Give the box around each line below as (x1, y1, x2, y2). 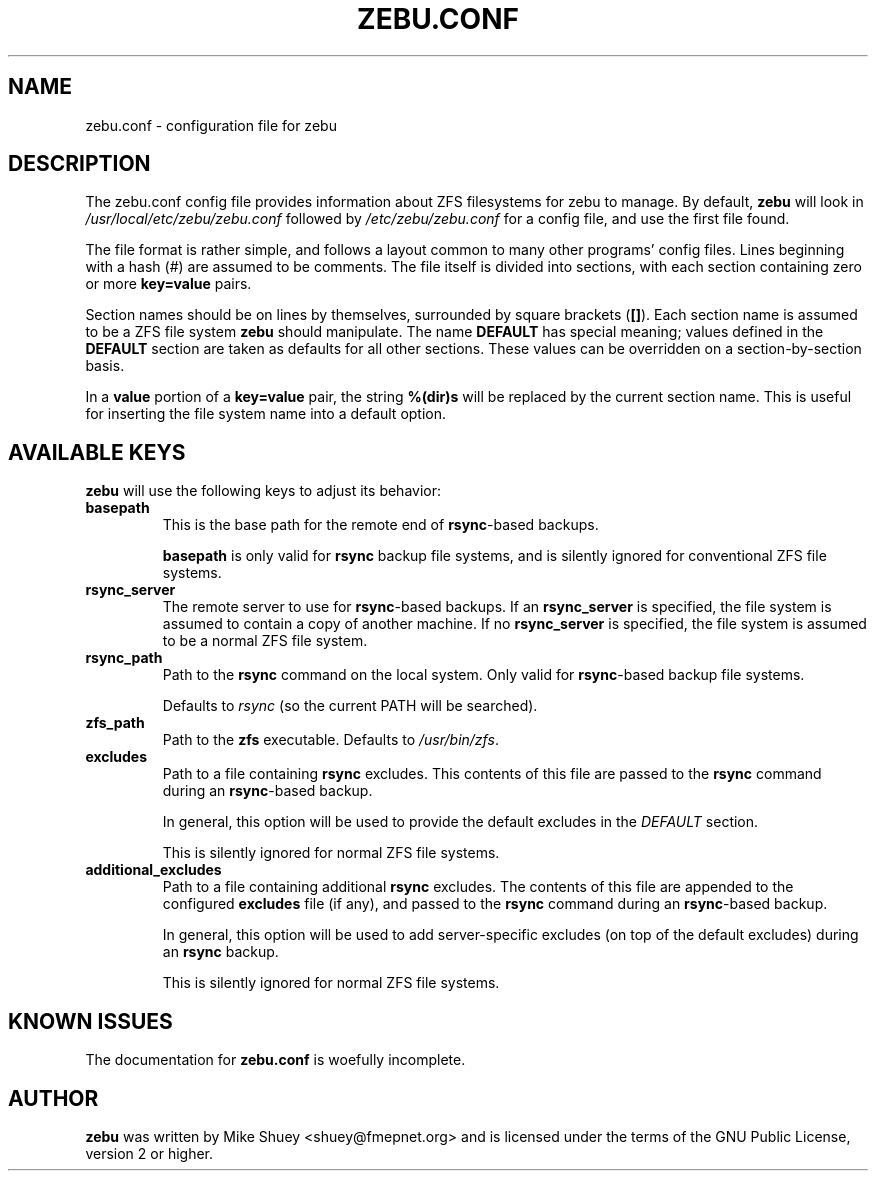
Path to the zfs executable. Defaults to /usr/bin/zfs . (162, 731, 499, 749)
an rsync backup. (162, 943, 279, 961)
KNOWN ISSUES (8, 1008, 173, 1034)
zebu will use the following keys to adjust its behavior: (85, 482, 442, 500)
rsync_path (85, 649, 163, 667)
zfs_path (85, 714, 145, 732)
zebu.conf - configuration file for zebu (85, 116, 337, 134)
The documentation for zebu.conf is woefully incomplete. (85, 1051, 466, 1069)
